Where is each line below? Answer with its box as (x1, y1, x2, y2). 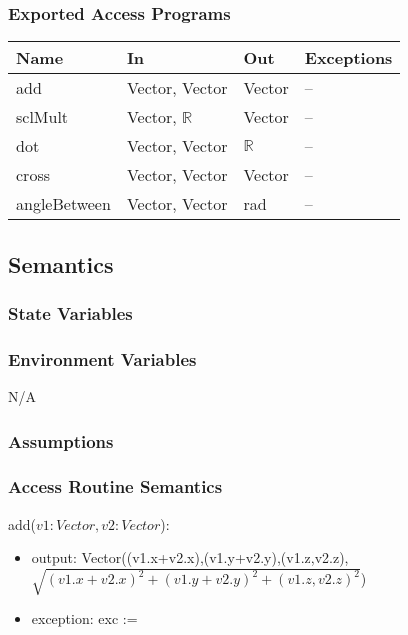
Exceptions (304, 46, 393, 70)
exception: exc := (31, 608, 138, 629)
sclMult (16, 105, 69, 129)
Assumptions (8, 428, 114, 453)
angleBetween (16, 192, 111, 216)
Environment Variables (8, 346, 197, 371)
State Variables (8, 300, 133, 325)
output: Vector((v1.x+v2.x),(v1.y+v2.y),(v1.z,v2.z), (31, 547, 349, 568)
